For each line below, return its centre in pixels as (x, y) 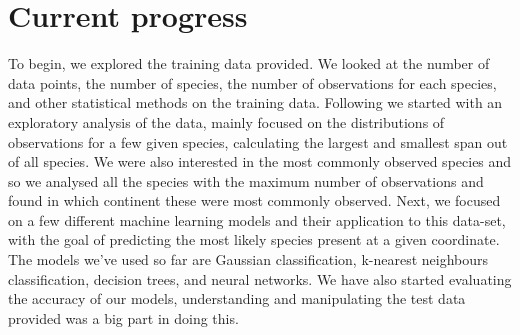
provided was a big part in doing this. (123, 317)
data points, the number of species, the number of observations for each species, (252, 82)
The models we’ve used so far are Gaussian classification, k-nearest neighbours (248, 259)
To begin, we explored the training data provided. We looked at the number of (249, 63)
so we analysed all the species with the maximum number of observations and (246, 180)
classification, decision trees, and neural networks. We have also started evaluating (260, 278)
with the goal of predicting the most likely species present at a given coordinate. (254, 239)
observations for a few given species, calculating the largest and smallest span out (258, 141)
